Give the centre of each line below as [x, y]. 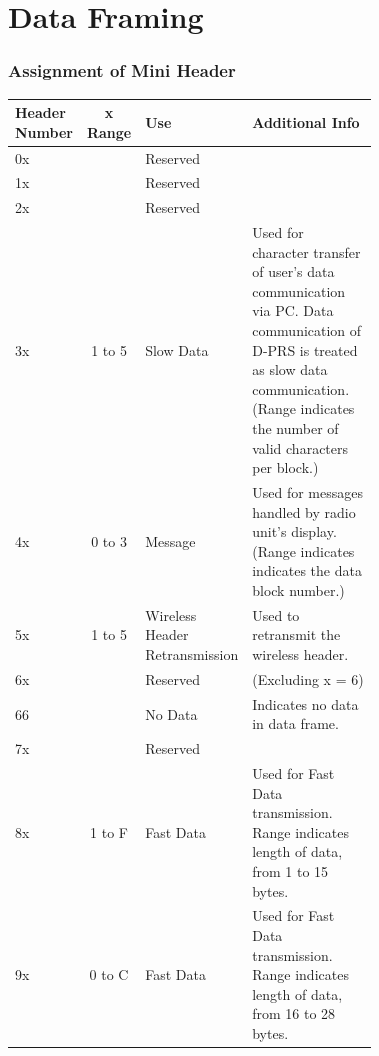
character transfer [306, 251]
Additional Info [306, 121]
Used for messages [307, 492]
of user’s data [293, 271]
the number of [295, 428]
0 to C [109, 974]
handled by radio [304, 511]
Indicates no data [305, 703]
